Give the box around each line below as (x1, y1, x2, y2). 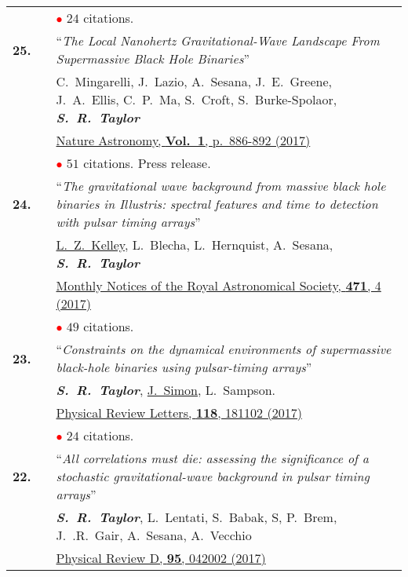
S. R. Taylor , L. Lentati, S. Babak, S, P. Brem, (56, 508, 337, 526)
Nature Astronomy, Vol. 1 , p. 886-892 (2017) (56, 131, 311, 149)
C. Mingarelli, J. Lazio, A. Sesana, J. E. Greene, (56, 72, 332, 90)
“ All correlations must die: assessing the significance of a (56, 449, 369, 467)
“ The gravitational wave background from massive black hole (56, 177, 386, 195)
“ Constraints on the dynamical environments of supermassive (56, 340, 392, 358)
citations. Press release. (83, 154, 211, 172)
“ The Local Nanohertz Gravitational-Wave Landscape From (56, 31, 380, 49)
